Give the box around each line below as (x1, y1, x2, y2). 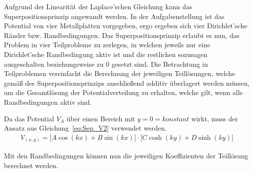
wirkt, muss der (191, 113, 238, 123)
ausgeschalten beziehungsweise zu (4, 58, 104, 69)
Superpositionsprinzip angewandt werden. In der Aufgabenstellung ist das (4, 11, 225, 21)
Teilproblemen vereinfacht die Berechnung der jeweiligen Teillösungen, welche (4, 68, 235, 78)
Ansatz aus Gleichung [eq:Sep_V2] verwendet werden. (4, 123, 167, 133)
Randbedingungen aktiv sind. (4, 96, 92, 107)
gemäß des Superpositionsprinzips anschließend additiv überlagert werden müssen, (4, 77, 250, 88)
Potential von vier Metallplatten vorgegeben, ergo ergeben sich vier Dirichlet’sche (4, 20, 248, 31)
